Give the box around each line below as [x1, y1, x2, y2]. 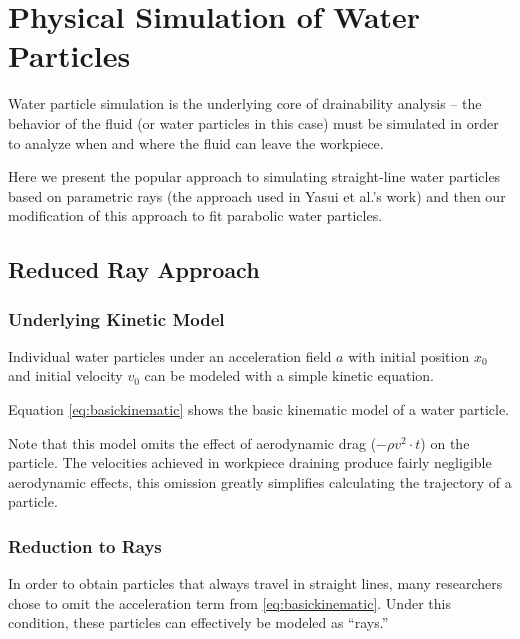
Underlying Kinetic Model [8, 306, 225, 331]
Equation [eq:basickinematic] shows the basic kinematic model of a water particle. [8, 399, 510, 420]
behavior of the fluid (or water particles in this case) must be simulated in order [8, 112, 499, 133]
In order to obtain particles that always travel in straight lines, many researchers [8, 573, 503, 594]
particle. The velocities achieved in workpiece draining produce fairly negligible [8, 452, 492, 473]
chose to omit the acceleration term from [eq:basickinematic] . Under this [8, 592, 451, 613]
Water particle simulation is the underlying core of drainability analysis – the [8, 93, 482, 114]
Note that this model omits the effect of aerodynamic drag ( [8, 432, 377, 453]
